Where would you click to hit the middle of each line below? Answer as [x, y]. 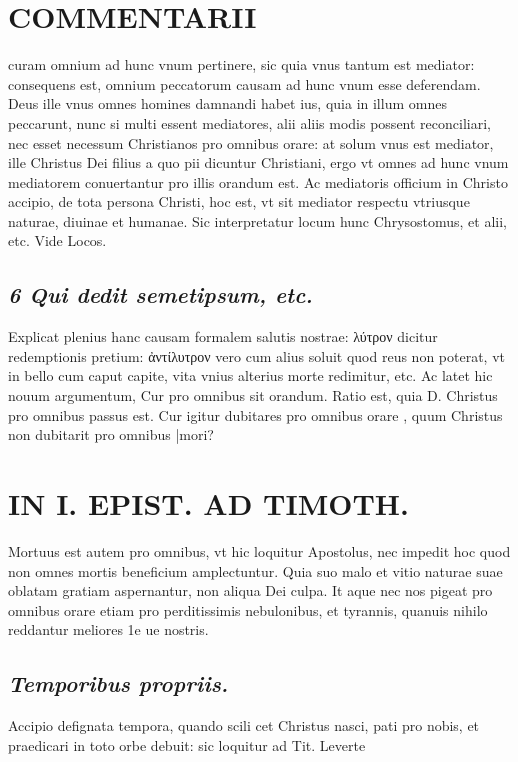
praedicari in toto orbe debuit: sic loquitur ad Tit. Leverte [187, 744]
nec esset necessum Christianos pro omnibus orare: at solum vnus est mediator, [251, 142]
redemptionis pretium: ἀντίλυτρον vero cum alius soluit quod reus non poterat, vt [256, 355]
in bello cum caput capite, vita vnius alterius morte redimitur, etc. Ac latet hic [250, 375]
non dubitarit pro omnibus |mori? [111, 434]
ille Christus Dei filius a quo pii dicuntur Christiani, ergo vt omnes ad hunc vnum [258, 162]
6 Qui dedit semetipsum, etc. [160, 294]
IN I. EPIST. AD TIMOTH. [208, 503]
